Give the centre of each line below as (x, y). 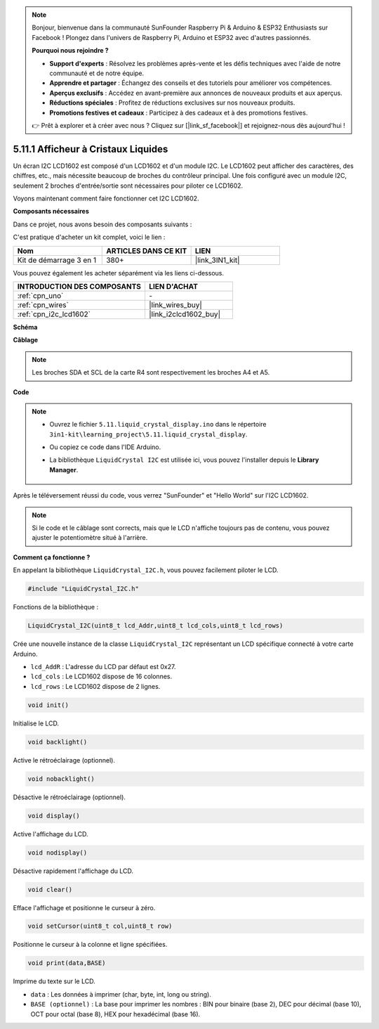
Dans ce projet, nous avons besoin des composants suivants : (102, 224)
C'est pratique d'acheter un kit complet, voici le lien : (89, 237)
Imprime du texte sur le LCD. (54, 981)
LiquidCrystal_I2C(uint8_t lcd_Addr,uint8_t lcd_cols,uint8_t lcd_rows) (155, 626)
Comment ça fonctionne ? (52, 557)
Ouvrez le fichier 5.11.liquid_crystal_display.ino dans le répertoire (158, 425)
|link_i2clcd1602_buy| (185, 314)
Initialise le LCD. (36, 723)
